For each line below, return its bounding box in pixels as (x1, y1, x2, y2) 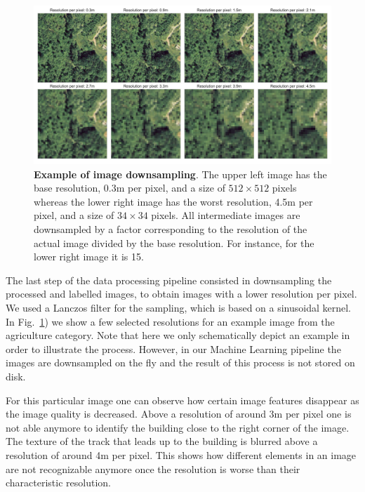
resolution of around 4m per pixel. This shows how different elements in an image (6, 447, 357, 462)
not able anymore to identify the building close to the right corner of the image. (6, 420, 350, 434)
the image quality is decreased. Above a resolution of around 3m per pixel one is (6, 406, 352, 421)
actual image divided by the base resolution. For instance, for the (34, 235, 314, 250)
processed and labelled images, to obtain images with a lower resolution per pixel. (6, 286, 357, 301)
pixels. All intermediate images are (151, 208, 300, 222)
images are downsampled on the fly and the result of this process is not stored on (6, 355, 355, 370)
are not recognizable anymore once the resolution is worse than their (6, 461, 300, 476)
